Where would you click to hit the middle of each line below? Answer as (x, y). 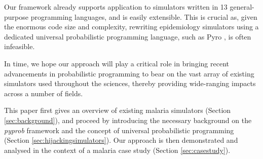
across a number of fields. (44, 93)
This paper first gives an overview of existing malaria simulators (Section (118, 110)
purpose (16, 16)
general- (242, 7)
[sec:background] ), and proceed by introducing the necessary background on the (128, 120)
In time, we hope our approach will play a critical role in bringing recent (117, 63)
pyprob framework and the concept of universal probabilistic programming (119, 130)
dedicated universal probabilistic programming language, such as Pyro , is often (128, 36)
